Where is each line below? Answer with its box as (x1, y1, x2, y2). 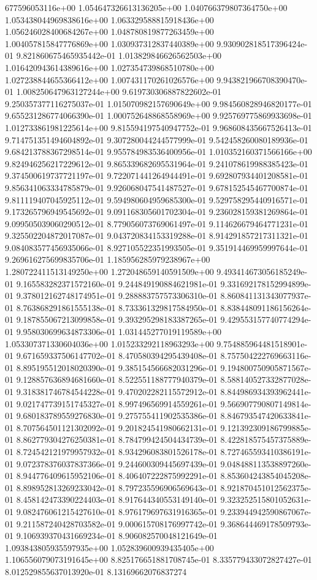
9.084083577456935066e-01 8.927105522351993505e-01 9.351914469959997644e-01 (5, 241, 308, 254)
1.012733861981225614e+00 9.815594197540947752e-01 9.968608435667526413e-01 (5, 121, 312, 134)
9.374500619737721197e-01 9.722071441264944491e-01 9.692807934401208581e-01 (5, 169, 308, 182)
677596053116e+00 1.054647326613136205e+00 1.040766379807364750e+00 (5, 1, 288, 13)
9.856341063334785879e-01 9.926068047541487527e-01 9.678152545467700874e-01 (5, 181, 308, 194)
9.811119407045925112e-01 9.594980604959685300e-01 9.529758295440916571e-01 (5, 193, 308, 206)
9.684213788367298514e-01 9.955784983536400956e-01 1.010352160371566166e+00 (5, 145, 312, 158)
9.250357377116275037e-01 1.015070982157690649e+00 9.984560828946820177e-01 (5, 97, 312, 110)
